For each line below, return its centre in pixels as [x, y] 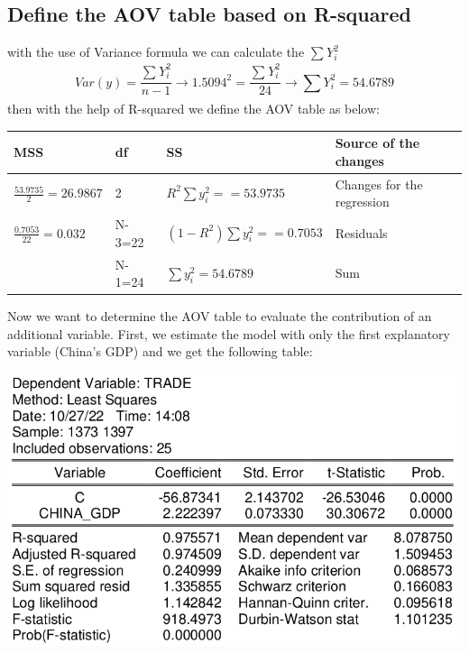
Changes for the [379, 184]
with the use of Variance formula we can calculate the [156, 52]
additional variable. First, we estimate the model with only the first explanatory [229, 333]
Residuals [361, 232]
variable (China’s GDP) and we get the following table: [160, 351]
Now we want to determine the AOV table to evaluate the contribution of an [220, 316]
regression [362, 202]
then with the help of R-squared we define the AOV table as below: [193, 109]
